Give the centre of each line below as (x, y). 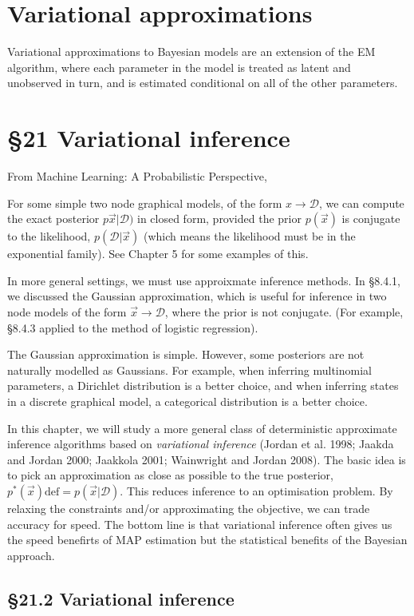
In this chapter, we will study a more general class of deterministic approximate (202, 428)
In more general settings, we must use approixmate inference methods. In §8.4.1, (204, 280)
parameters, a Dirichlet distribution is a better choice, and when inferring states (203, 385)
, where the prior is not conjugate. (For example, (284, 312)
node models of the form (67, 312)
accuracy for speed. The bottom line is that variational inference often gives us (200, 524)
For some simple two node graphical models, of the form (145, 203)
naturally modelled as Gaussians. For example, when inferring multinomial (189, 370)
